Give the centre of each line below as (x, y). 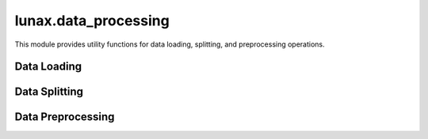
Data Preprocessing (65, 117)
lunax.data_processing (92, 21)
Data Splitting (49, 92)
